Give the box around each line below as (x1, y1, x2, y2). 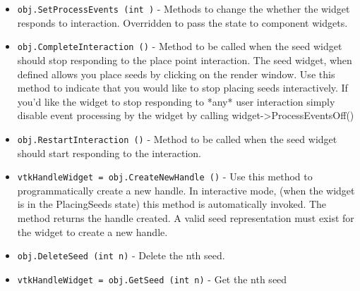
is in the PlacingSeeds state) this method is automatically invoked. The (17, 197, 327, 211)
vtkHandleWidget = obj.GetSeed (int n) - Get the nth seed (17, 271, 287, 286)
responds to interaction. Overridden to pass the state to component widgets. (17, 15, 348, 30)
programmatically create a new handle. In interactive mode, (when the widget (17, 182, 355, 197)
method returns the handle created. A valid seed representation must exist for (17, 210, 354, 225)
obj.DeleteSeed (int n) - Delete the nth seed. (17, 248, 225, 263)
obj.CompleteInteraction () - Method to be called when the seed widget (17, 39, 342, 54)
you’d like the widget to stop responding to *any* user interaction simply (17, 94, 335, 109)
